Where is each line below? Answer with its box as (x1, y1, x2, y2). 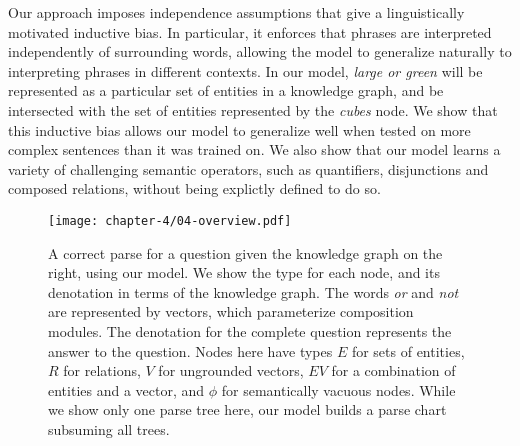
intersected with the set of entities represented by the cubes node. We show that (8, 99, 498, 120)
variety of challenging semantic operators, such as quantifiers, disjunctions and (8, 158, 489, 179)
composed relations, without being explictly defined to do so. (8, 178, 381, 199)
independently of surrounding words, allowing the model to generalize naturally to (8, 41, 512, 62)
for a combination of (331, 360, 456, 381)
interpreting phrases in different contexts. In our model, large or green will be (8, 60, 483, 81)
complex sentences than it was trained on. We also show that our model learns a (8, 139, 501, 160)
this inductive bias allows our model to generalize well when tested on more (8, 119, 471, 140)
